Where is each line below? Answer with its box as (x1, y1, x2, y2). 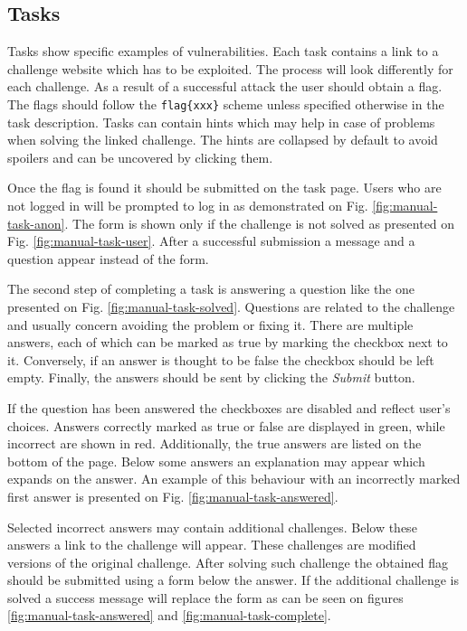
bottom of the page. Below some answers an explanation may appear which (7, 451, 425, 470)
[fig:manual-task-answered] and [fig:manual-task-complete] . (7, 606, 331, 625)
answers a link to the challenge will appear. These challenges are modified (7, 535, 416, 554)
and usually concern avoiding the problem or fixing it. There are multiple (7, 315, 414, 334)
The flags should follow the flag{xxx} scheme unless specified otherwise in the (7, 94, 444, 113)
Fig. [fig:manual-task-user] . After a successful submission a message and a (7, 231, 415, 250)
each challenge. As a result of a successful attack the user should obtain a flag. (7, 77, 443, 96)
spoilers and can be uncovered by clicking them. (7, 147, 273, 166)
